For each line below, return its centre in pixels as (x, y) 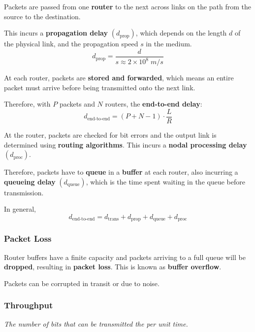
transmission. (24, 192)
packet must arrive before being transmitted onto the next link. (100, 87)
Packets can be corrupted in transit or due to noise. (82, 283)
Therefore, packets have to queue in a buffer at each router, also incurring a (121, 172)
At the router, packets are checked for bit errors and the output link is (110, 135)
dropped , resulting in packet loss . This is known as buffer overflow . (113, 267)
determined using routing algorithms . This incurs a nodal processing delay (126, 144)
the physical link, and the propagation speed (71, 44)
